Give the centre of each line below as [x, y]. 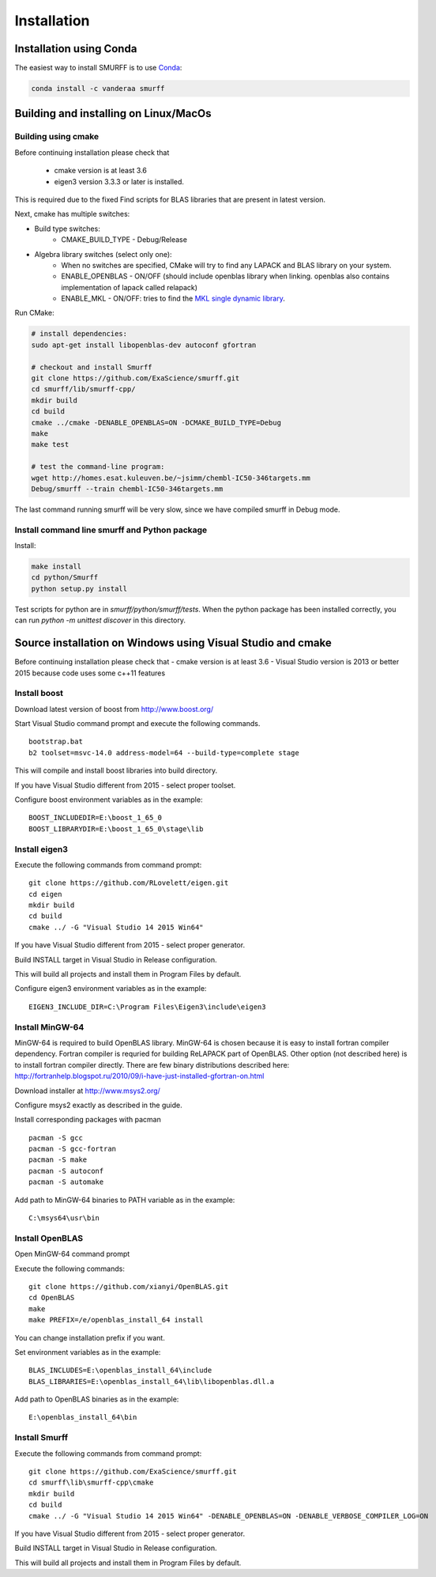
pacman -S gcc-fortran [73, 1149]
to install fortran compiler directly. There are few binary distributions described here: [152, 1065]
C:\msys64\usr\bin [64, 1218]
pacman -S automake [66, 1182]
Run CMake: [34, 313]
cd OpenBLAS [52, 1298]
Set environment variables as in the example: [88, 1352]
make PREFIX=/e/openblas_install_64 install [117, 1320]
